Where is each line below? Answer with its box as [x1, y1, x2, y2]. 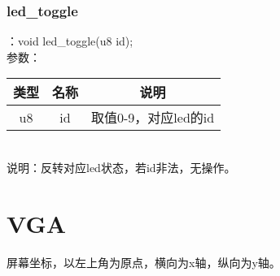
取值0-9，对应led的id [91, 108, 215, 127]
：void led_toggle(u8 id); [7, 32, 133, 50]
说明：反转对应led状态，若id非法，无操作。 [7, 159, 236, 175]
